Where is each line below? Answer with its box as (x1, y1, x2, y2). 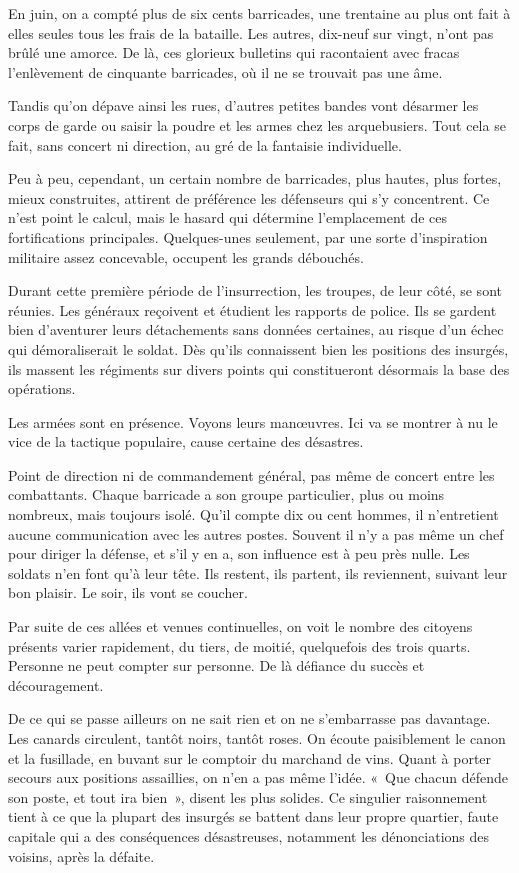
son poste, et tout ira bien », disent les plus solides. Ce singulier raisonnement (8, 786, 488, 807)
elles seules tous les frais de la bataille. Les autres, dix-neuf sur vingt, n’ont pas (8, 22, 494, 43)
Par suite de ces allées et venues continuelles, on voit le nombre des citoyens (8, 616, 473, 637)
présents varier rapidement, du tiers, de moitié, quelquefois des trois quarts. (8, 635, 471, 656)
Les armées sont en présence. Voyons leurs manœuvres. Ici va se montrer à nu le (8, 411, 498, 432)
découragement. (8, 674, 104, 695)
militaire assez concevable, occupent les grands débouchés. (8, 246, 364, 267)
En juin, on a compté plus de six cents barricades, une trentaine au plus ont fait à (8, 3, 511, 23)
